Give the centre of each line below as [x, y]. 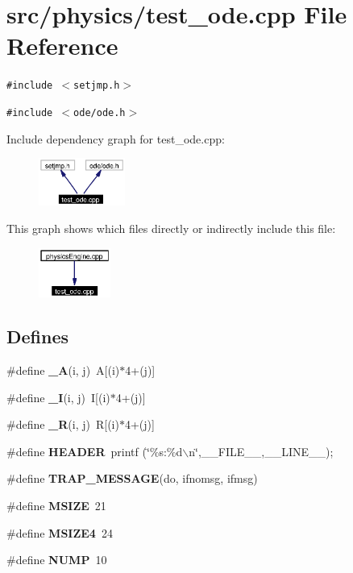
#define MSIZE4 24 [60, 532]
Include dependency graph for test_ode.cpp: [116, 138]
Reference [62, 46]
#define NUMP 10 [57, 560]
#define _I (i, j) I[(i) [58, 397]
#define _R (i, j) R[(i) [63, 424]
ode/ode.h [100, 112]
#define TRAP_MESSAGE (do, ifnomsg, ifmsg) [132, 478]
